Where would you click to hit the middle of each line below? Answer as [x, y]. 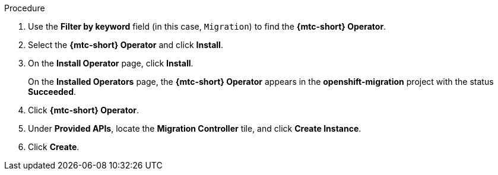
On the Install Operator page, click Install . [111, 63]
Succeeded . [52, 92]
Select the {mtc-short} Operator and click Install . [126, 45]
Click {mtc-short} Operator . [84, 110]
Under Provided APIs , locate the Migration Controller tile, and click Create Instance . [195, 128]
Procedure [25, 8]
